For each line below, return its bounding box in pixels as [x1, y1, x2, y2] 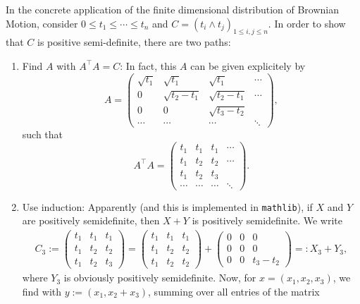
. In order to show [268, 16, 346, 30]
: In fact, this [120, 58, 177, 73]
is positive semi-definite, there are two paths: [37, 35, 231, 49]
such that [22, 127, 63, 142]
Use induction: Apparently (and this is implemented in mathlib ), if [22, 199, 313, 214]
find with [22, 284, 62, 298]
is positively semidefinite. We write [192, 213, 343, 228]
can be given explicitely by [190, 58, 306, 73]
